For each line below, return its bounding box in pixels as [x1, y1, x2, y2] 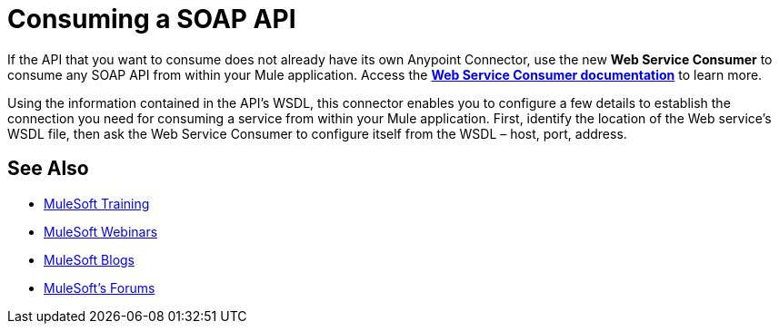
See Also [7, 157, 89, 180]
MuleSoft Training [44, 195, 150, 211]
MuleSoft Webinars [44, 223, 158, 239]
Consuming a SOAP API [7, 4, 296, 34]
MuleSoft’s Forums [44, 279, 155, 296]
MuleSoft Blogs [44, 251, 135, 268]
